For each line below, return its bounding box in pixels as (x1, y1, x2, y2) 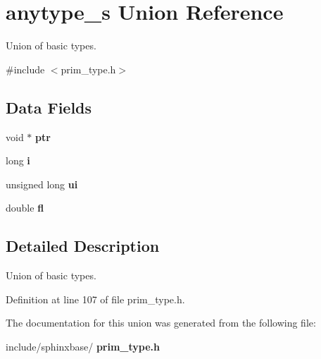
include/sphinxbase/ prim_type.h (6, 339, 160, 353)
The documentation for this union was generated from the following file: (6, 315, 316, 330)
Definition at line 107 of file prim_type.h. (6, 291, 185, 306)
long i (6, 153, 30, 168)
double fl (6, 200, 44, 215)
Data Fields (6, 96, 92, 118)
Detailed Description (6, 235, 160, 257)
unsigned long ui (6, 176, 78, 191)
